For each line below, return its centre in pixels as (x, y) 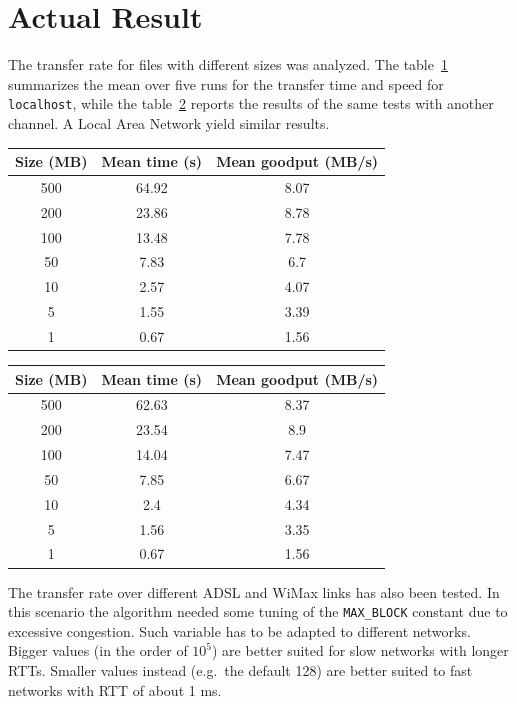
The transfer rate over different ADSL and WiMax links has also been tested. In (254, 591)
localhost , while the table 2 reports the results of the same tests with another (251, 103)
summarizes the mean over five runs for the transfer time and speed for (226, 83)
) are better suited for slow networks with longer (360, 650)
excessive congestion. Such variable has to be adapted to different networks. (239, 630)
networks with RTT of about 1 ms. (115, 689)
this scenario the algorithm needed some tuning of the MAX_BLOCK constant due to (258, 611)
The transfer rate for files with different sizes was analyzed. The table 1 (228, 64)
